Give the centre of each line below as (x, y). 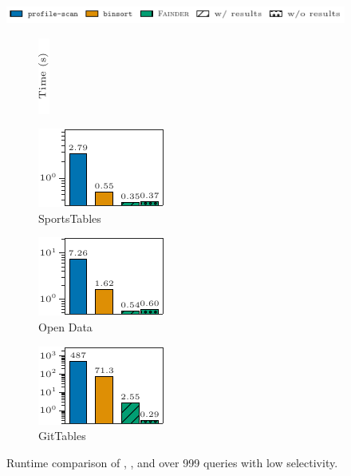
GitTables (62, 436)
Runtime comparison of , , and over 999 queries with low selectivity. (172, 462)
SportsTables (70, 218)
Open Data (65, 327)
